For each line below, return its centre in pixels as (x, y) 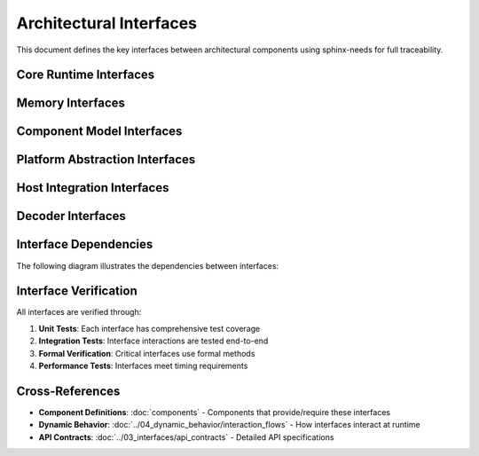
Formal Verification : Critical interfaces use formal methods (147, 353)
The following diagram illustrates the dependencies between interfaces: (148, 265)
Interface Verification (77, 291)
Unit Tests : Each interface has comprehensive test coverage (149, 328)
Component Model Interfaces (99, 132)
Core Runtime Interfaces (86, 75)
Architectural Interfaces (107, 23)
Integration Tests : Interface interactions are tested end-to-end (153, 341)
